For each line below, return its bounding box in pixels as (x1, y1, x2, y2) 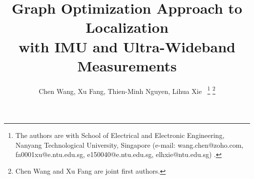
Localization (85, 17, 169, 37)
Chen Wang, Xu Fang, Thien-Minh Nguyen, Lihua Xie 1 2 (39, 84, 215, 96)
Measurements (77, 55, 177, 75)
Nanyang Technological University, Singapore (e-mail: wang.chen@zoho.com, (15, 139, 244, 150)
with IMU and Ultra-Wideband (19, 36, 235, 56)
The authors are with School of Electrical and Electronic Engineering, (15, 130, 225, 140)
